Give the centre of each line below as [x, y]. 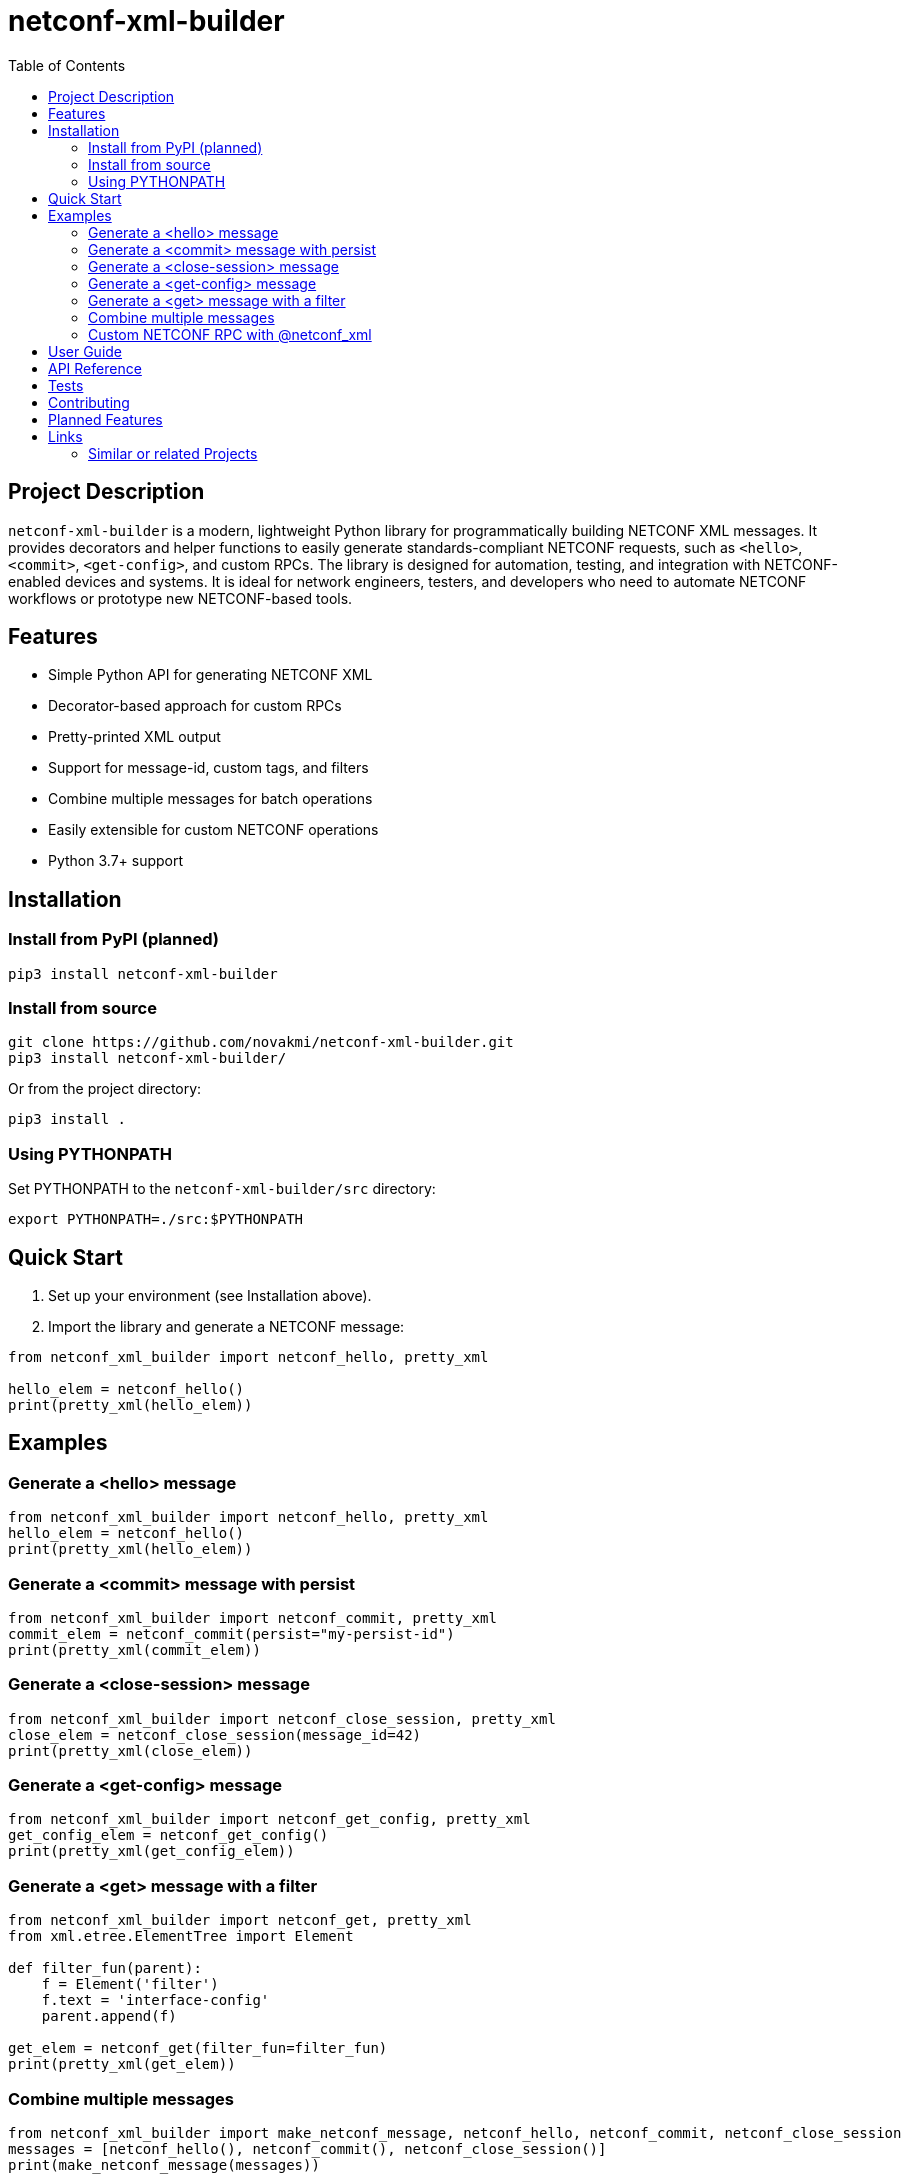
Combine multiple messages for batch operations [210, 799]
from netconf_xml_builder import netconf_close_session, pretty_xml [282, 1718]
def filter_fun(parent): [105, 1968]
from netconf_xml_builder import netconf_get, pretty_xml [240, 1920]
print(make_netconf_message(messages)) [164, 2164]
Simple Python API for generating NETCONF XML [210, 675]
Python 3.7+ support [116, 861]
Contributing [89, 402]
